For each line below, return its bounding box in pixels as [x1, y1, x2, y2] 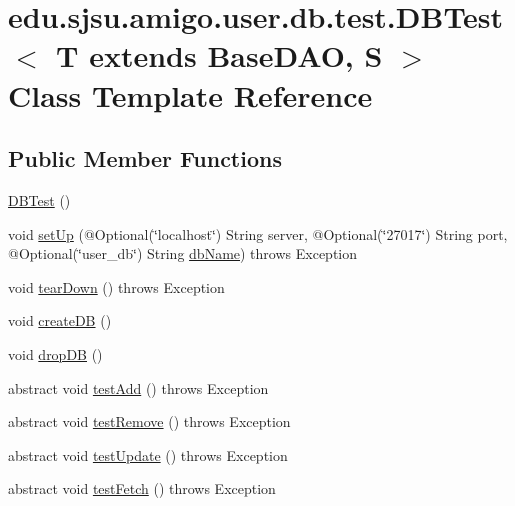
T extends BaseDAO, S [56, 35, 383, 76]
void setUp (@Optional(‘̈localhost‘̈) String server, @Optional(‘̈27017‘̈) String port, [8, 223, 508, 244]
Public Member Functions [8, 143, 282, 174]
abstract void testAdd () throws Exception [8, 377, 269, 398]
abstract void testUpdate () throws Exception [8, 444, 288, 465]
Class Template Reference [8, 74, 373, 115]
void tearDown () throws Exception [8, 276, 225, 297]
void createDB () [8, 310, 112, 331]
